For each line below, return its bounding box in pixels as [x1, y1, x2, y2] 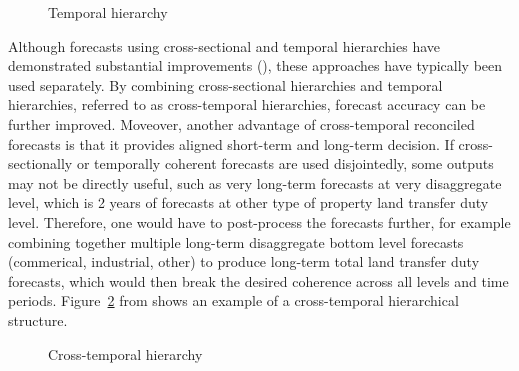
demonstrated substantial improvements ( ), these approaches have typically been [8, 55, 503, 76]
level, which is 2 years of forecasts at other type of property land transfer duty [8, 192, 489, 213]
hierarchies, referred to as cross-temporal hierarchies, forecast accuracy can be [8, 94, 486, 115]
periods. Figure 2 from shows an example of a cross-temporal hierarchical [8, 290, 459, 311]
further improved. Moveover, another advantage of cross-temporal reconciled [8, 113, 475, 134]
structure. [8, 309, 68, 330]
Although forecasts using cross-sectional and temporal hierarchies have [8, 35, 440, 56]
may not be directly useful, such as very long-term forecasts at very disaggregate [8, 172, 502, 193]
